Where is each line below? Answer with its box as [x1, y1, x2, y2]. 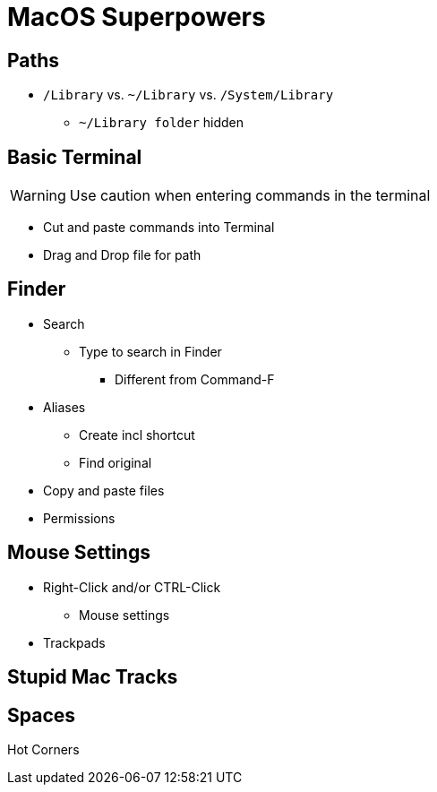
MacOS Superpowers [7, 2, 266, 32]
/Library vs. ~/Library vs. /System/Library [43, 87, 334, 103]
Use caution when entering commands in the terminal [69, 186, 431, 205]
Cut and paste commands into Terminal [43, 220, 275, 236]
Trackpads [43, 634, 106, 650]
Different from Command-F [115, 371, 275, 387]
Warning [10, 186, 66, 205]
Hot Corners [7, 741, 80, 757]
